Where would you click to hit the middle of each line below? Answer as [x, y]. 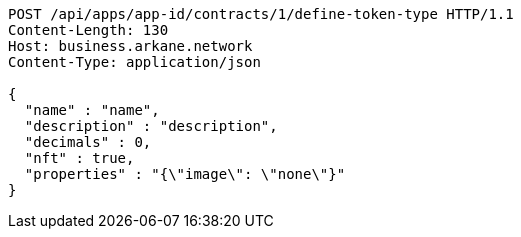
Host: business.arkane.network [130, 46]
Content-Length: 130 [88, 30]
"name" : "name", [92, 110]
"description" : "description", [151, 126]
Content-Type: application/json [134, 62]
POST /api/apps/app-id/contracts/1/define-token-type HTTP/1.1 [261, 14]
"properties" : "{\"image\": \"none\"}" [185, 174]
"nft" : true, [79, 158]
